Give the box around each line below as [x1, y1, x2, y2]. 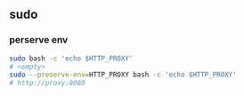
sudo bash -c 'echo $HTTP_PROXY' [9, 53, 134, 63]
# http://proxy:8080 [9, 79, 86, 88]
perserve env [9, 34, 69, 46]
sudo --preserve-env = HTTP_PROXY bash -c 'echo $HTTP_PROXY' [9, 70, 238, 79]
